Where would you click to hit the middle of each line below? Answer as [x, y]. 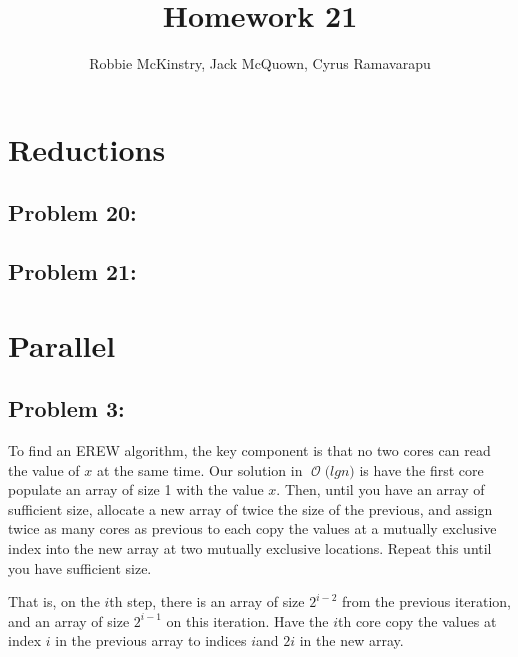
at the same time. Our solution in [199, 469]
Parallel [62, 344]
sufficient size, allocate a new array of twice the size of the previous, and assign [250, 508]
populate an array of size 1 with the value [136, 489]
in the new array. [351, 640]
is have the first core [421, 469]
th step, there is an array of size [207, 601]
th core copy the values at [417, 620]
